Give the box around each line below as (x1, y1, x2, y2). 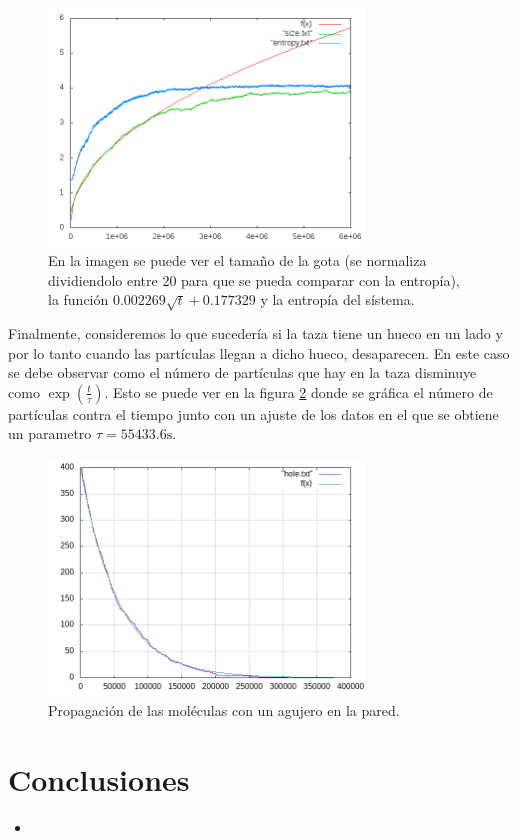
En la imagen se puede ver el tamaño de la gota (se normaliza (48, 250, 427, 271)
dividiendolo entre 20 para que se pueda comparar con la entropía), (48, 269, 460, 290)
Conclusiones (8, 758, 190, 799)
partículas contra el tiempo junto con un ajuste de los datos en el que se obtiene (8, 403, 499, 424)
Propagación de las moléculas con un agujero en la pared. (48, 700, 400, 721)
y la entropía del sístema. (260, 289, 415, 310)
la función (48, 289, 109, 310)
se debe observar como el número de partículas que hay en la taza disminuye (8, 362, 477, 383)
